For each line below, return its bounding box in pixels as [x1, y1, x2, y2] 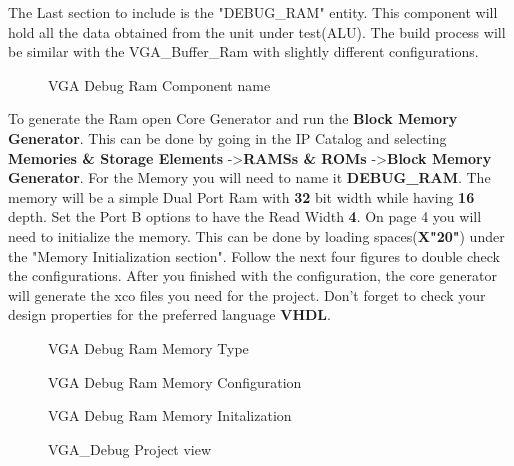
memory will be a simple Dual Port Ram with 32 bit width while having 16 [8, 186, 475, 207]
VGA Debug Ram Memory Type [48, 337, 249, 358]
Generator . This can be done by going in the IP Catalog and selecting [8, 127, 447, 148]
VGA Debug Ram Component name [48, 74, 271, 95]
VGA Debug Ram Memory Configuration [48, 371, 302, 392]
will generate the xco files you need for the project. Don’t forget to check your [8, 284, 486, 305]
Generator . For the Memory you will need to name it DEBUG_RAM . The [8, 167, 491, 188]
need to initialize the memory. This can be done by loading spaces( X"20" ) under [8, 225, 505, 246]
